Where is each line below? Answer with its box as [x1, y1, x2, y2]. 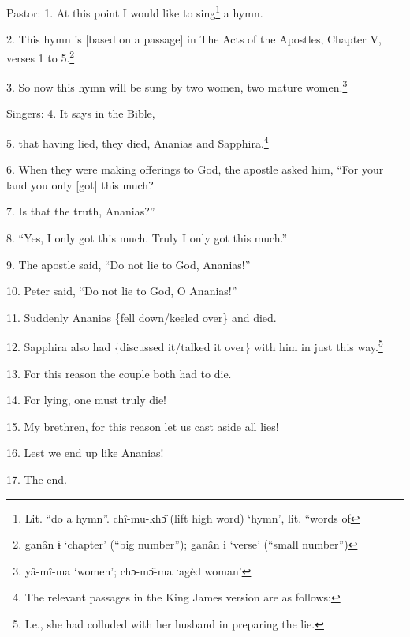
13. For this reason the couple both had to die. [6, 365, 232, 381]
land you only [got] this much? [6, 176, 154, 193]
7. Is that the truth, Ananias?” [6, 203, 155, 219]
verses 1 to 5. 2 [6, 47, 75, 66]
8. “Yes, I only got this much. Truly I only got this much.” [6, 229, 288, 245]
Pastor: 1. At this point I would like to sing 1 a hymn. [6, 2, 263, 21]
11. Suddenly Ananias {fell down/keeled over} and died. [6, 309, 277, 325]
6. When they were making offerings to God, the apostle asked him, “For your [6, 161, 384, 178]
